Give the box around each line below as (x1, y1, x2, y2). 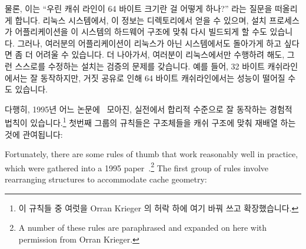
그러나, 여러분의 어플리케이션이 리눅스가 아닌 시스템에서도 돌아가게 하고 (17, 36, 282, 49)
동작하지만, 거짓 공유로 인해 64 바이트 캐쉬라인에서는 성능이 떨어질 (40, 71, 285, 84)
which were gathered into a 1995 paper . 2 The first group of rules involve (5, 160, 269, 174)
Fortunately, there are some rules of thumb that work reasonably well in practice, (5, 148, 298, 160)
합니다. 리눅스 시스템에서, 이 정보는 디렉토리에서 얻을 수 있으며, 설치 (15, 14, 267, 26)
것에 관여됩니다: (5, 128, 63, 140)
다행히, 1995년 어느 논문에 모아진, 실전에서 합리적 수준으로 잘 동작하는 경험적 (5, 102, 292, 115)
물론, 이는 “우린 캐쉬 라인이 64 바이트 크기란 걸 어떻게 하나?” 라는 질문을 (5, 2, 272, 14)
